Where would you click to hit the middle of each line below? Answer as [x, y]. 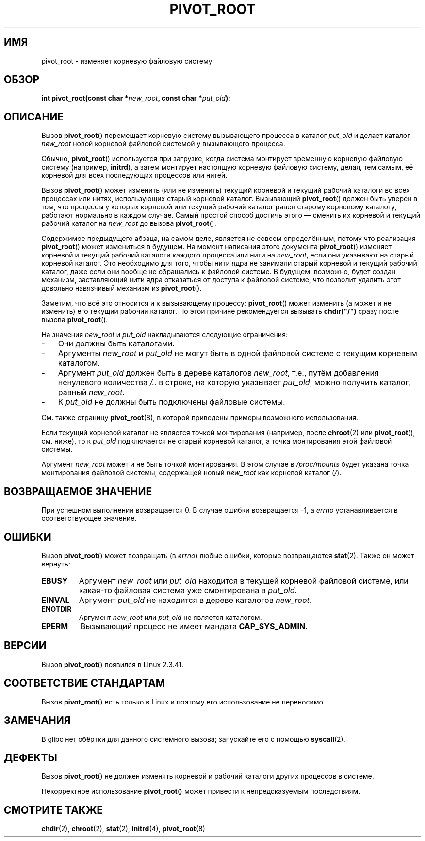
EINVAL [56, 600]
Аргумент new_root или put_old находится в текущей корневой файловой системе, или [244, 580]
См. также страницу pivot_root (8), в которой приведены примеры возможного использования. [200, 418]
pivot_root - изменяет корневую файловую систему [127, 61]
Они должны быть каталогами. [116, 344]
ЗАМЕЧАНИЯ [37, 721]
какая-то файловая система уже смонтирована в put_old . [188, 590]
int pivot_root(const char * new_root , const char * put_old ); [136, 98]
